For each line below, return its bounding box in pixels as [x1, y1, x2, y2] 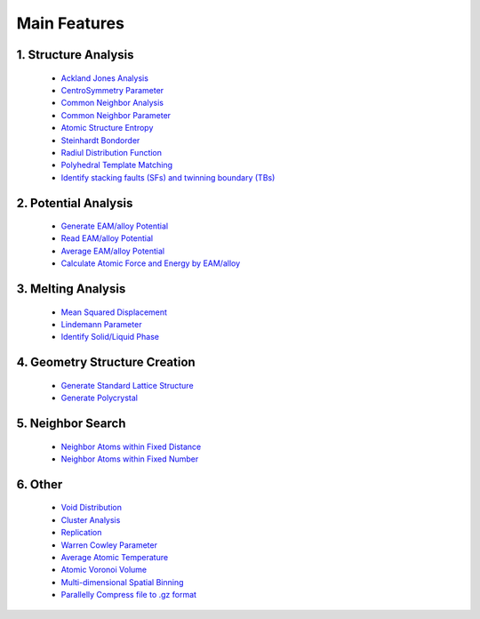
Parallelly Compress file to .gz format [60, 590, 197, 600]
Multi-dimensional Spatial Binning [60, 576, 184, 587]
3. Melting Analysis [16, 281, 126, 297]
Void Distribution [60, 502, 122, 513]
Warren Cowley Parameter [60, 539, 157, 551]
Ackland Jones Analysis [60, 72, 148, 84]
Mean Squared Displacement [60, 307, 168, 318]
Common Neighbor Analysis [60, 98, 164, 109]
